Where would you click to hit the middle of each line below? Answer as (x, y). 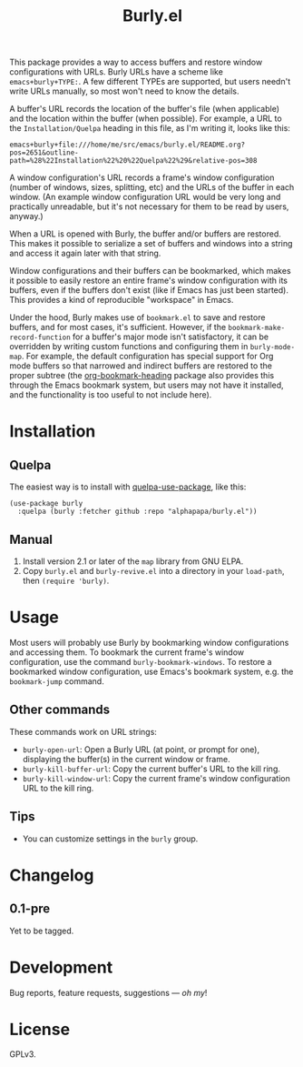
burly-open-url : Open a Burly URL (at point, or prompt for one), (141, 749)
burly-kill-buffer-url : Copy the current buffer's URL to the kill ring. (151, 769)
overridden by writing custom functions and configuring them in (129, 347)
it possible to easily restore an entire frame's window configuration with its (149, 281)
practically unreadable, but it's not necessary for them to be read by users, (149, 206)
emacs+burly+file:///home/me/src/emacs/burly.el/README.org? (127, 145)
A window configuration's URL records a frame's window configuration (142, 177)
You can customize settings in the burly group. (110, 839)
